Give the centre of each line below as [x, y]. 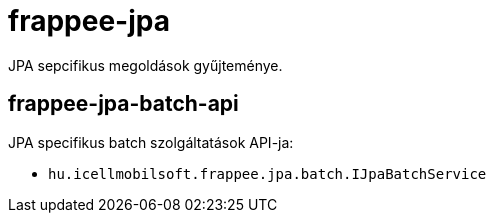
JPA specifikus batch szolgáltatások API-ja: [151, 142]
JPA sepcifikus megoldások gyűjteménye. [145, 65]
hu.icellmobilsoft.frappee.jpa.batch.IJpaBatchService [267, 173]
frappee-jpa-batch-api [123, 104]
